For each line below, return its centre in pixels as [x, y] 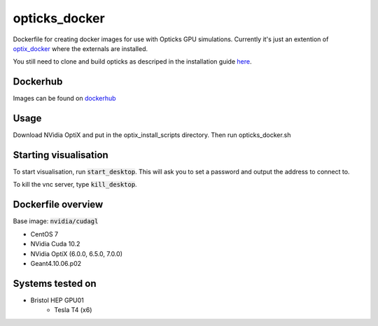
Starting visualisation [61, 155]
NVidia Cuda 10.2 [55, 244]
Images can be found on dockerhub [64, 99]
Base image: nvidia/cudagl [56, 221]
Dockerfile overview [58, 205]
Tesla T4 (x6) [73, 310]
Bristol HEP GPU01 [57, 300]
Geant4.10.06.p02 [56, 263]
